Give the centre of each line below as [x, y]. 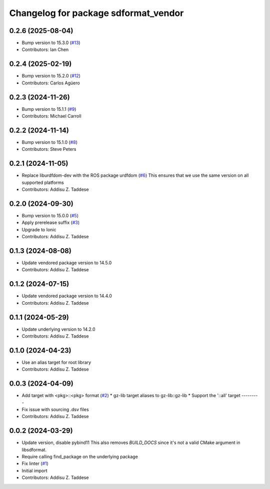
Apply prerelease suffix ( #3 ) [51, 223]
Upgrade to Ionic [39, 229]
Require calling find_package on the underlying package [80, 457]
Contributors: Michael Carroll [52, 116]
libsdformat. [34, 450]
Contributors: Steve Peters [49, 149]
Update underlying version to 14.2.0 [58, 329]
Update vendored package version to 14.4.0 [67, 296]
